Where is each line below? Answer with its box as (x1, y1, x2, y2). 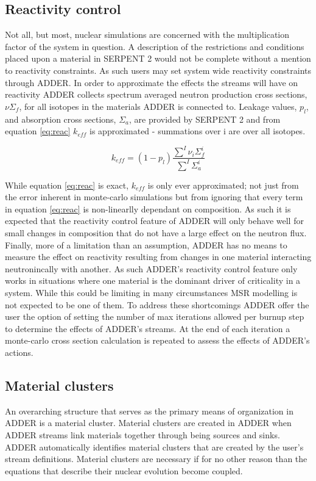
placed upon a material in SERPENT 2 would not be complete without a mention (5, 52, 311, 65)
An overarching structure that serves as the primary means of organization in (5, 404, 293, 417)
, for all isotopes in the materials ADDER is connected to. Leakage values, (19, 99, 297, 112)
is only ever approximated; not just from (147, 178, 299, 191)
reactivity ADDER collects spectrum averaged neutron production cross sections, (5, 88, 307, 101)
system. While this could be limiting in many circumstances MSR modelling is (5, 286, 298, 298)
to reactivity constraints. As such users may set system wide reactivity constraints (5, 63, 312, 76)
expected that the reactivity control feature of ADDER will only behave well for (5, 214, 304, 227)
